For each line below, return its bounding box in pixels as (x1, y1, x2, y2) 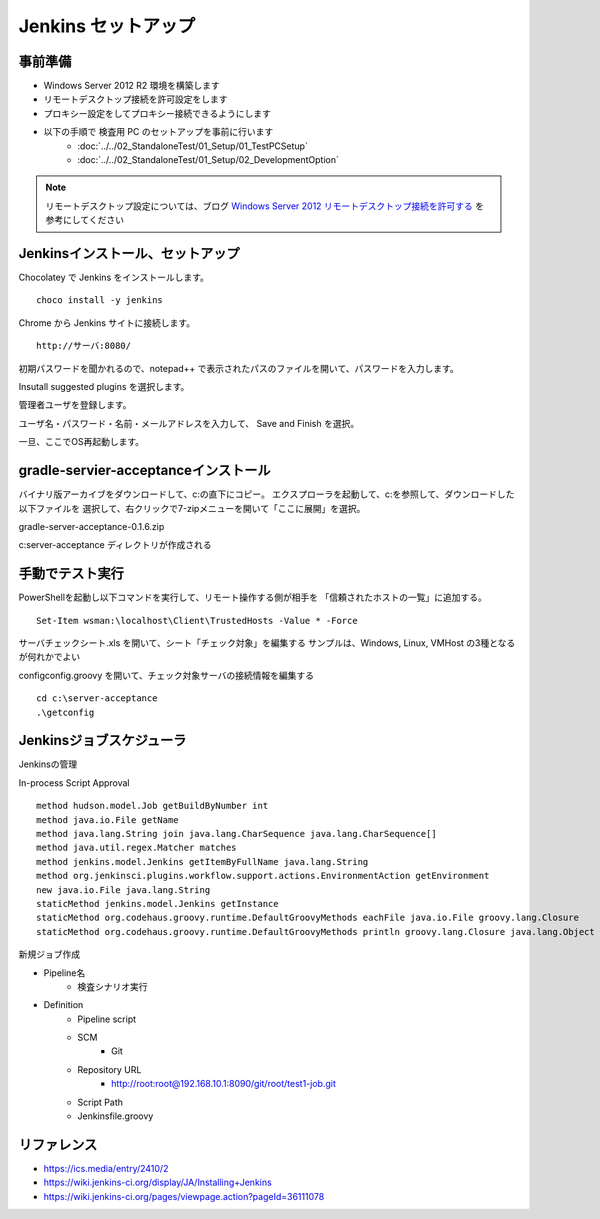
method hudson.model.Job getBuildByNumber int (36, 800, 269, 812)
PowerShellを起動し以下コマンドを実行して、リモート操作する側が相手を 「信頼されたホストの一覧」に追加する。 (18, 591, 487, 604)
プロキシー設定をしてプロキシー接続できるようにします (43, 107, 272, 119)
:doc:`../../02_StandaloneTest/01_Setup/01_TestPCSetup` (77, 140, 309, 152)
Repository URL (77, 1063, 142, 1075)
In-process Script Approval (18, 776, 130, 789)
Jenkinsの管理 (18, 758, 78, 770)
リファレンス (18, 1136, 98, 1153)
